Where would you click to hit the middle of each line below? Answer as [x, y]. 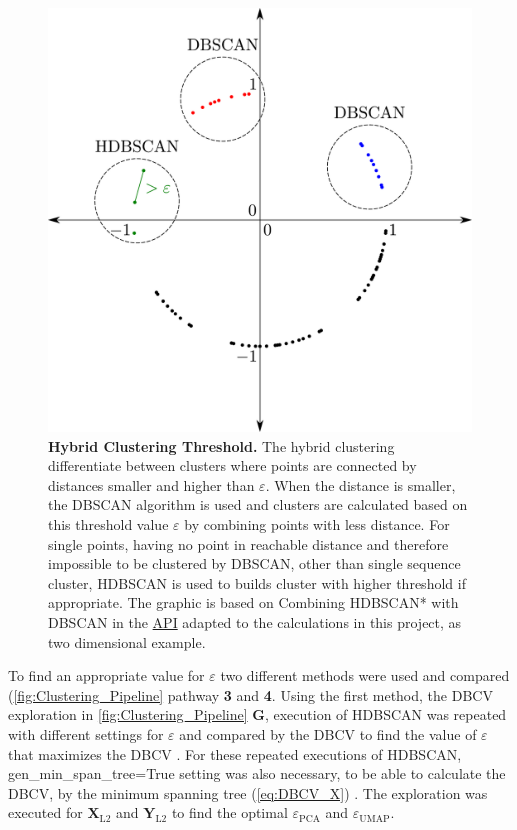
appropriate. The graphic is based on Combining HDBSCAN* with [253, 602]
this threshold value [108, 523]
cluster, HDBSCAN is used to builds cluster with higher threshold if [257, 582]
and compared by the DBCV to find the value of [328, 733]
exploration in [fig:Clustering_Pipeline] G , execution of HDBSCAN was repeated [257, 714]
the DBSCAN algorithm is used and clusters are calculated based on [258, 504]
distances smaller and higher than [151, 484]
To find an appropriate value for [106, 675]
